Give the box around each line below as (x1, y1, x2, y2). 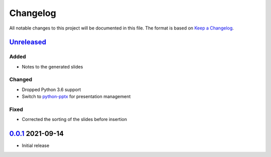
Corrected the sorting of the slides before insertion (22, 116, 127, 122)
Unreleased (9, 38, 47, 46)
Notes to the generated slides (22, 63, 83, 69)
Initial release (22, 142, 50, 148)
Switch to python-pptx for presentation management (22, 93, 131, 99)
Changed (9, 76, 33, 83)
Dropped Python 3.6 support (22, 86, 81, 92)
